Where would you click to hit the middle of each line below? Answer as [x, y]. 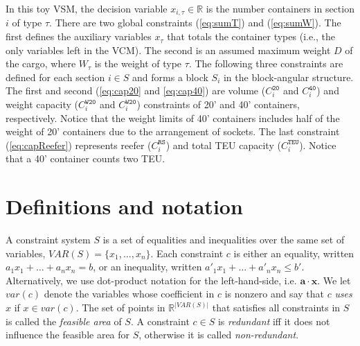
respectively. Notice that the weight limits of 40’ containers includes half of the [173, 118]
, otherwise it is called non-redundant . [219, 335]
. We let [334, 280]
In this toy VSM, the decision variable [87, 8]
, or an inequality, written [147, 267]
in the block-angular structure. [288, 77]
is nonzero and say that [274, 294]
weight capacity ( [42, 104]
